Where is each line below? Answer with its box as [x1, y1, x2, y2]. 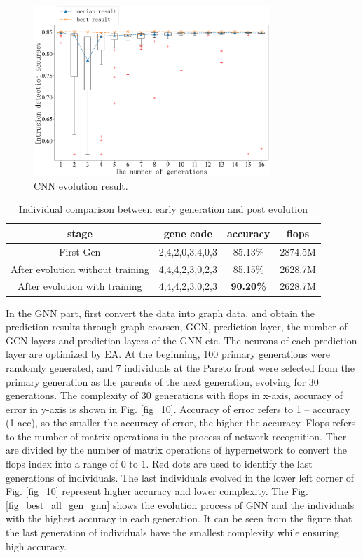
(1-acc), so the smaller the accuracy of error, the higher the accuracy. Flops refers [6, 415, 356, 430]
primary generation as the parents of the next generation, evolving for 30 [6, 374, 319, 389]
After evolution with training [18, 279, 142, 293]
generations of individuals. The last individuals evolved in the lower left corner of [6, 470, 355, 484]
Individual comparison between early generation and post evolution [18, 202, 308, 216]
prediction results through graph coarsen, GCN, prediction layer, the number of [6, 319, 348, 334]
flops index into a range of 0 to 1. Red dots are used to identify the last [6, 456, 313, 471]
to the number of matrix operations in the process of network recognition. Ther [6, 428, 347, 443]
